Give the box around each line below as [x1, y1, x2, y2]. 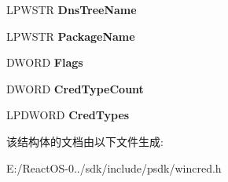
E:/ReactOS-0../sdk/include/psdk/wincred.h [6, 159, 222, 176]
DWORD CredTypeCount [6, 80, 144, 96]
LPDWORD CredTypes [6, 107, 130, 123]
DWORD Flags [6, 54, 83, 71]
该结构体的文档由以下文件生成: [6, 133, 164, 149]
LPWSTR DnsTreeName [6, 2, 137, 17]
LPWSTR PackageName [6, 27, 135, 44]
